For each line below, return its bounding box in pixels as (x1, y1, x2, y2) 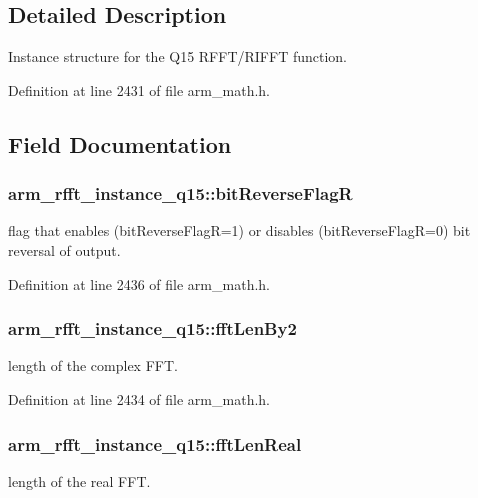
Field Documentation (8, 128, 232, 159)
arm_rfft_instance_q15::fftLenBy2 (8, 316, 297, 341)
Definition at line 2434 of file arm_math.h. (8, 388, 270, 409)
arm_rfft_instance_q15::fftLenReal (8, 431, 302, 456)
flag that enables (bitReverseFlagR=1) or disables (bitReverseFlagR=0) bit (8, 220, 471, 241)
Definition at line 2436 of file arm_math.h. (8, 273, 270, 294)
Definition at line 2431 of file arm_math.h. (8, 79, 270, 100)
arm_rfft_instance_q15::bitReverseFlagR (8, 181, 353, 206)
